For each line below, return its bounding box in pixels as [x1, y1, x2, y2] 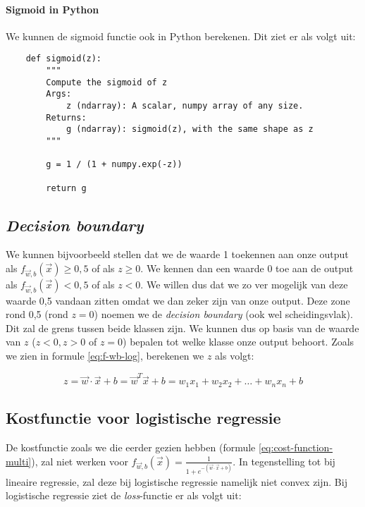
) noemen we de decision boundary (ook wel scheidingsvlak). [94, 307, 353, 322]
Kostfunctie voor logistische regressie [6, 407, 281, 429]
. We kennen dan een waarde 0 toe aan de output [140, 261, 354, 276]
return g [46, 183, 87, 193]
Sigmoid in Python [6, 1, 99, 16]
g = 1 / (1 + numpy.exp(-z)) [46, 159, 182, 170]
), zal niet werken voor [31, 453, 128, 468]
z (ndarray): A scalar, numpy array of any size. [66, 101, 304, 111]
